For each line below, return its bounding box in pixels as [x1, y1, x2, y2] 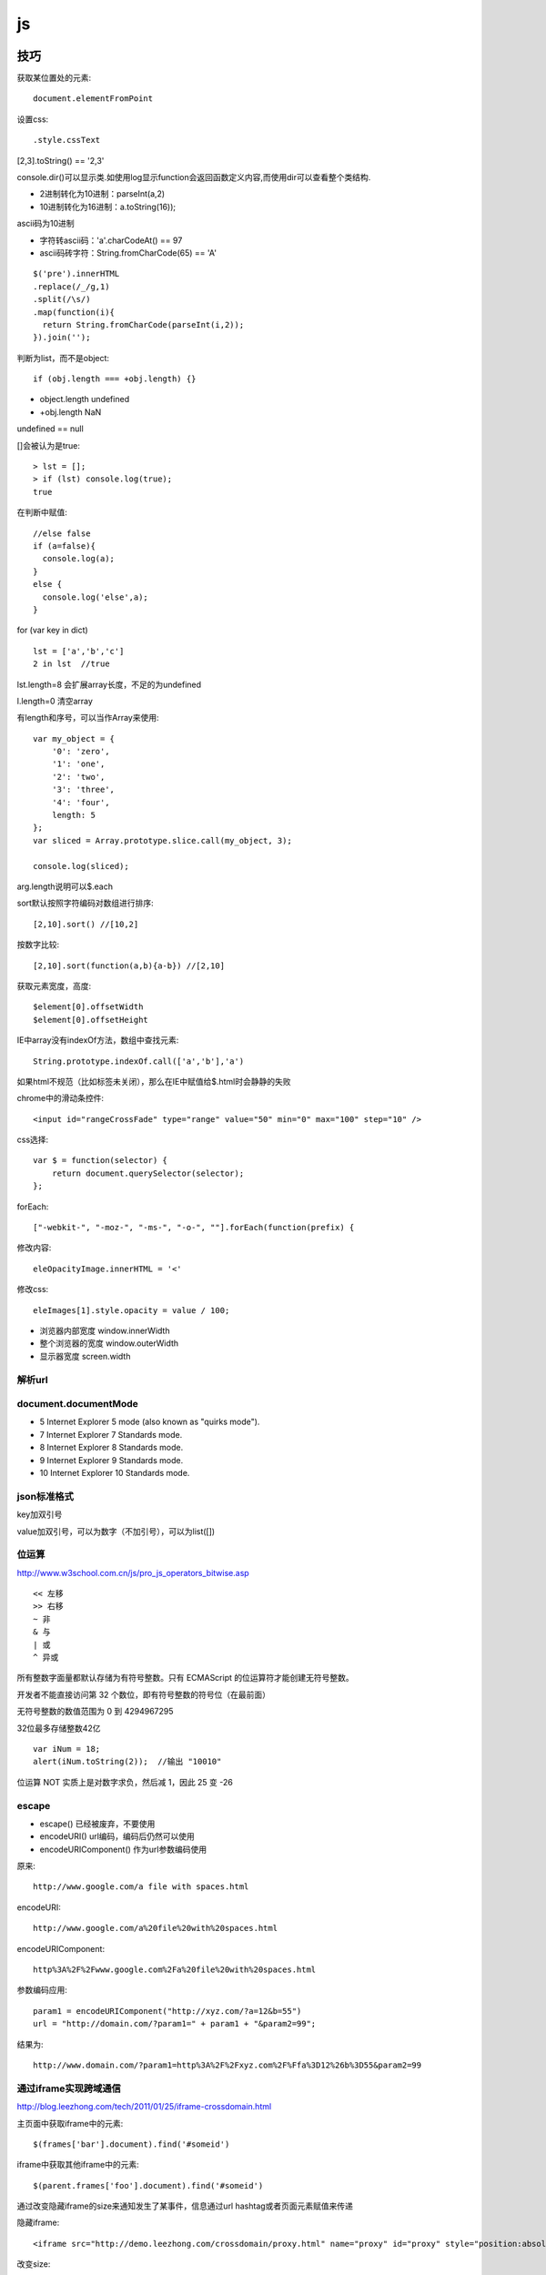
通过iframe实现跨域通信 [16, 2082, 122, 2095]
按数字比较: [16, 939, 60, 950]
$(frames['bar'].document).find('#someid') [33, 2138, 230, 2149]
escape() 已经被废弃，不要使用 [39, 1818, 156, 1829]
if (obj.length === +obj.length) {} [33, 374, 197, 384]
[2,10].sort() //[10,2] [33, 919, 139, 929]
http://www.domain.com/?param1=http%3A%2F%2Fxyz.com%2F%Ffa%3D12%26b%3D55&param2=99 [33, 2059, 422, 2070]
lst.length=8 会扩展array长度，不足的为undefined [16, 679, 202, 690]
